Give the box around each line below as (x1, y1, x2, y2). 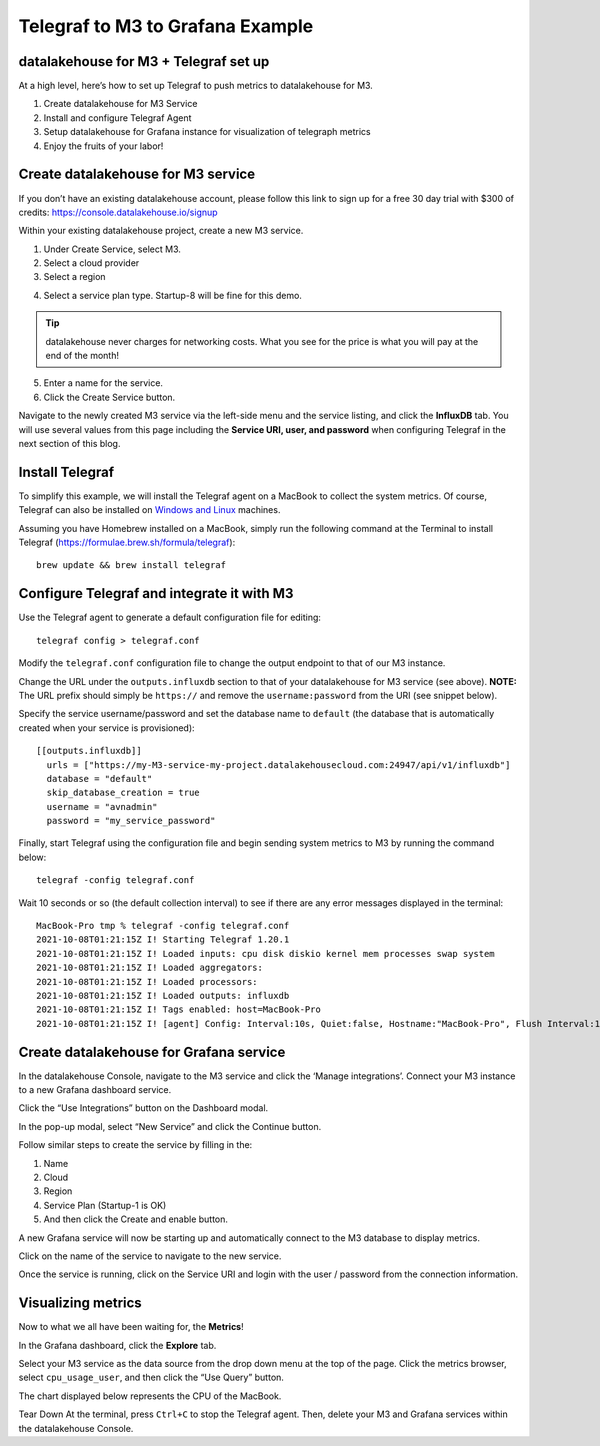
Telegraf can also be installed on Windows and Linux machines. (18, 504, 281, 516)
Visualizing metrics (18, 1295, 142, 1312)
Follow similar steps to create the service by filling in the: (18, 1139, 253, 1151)
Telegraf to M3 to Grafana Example (18, 15, 314, 37)
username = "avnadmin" (46, 801, 158, 812)
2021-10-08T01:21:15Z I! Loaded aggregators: (36, 962, 264, 974)
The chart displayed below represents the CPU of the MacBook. (18, 1390, 282, 1402)
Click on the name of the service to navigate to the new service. (18, 1250, 282, 1262)
